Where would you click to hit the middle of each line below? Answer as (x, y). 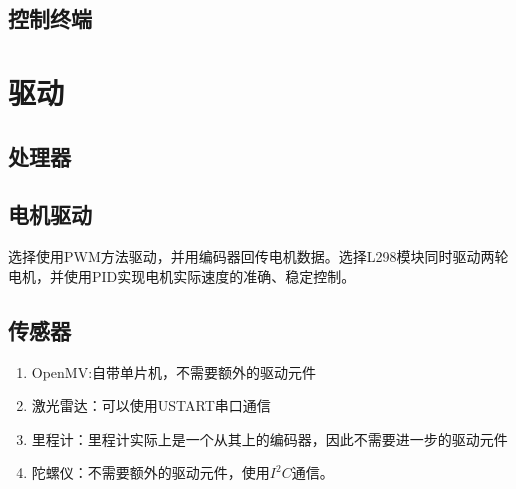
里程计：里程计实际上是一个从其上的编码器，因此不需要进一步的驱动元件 (269, 438)
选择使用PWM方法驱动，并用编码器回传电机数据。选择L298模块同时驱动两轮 (258, 256)
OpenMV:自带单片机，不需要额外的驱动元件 (174, 371)
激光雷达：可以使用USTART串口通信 (151, 405)
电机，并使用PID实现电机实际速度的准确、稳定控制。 (182, 275)
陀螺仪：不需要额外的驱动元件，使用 (150, 472)
